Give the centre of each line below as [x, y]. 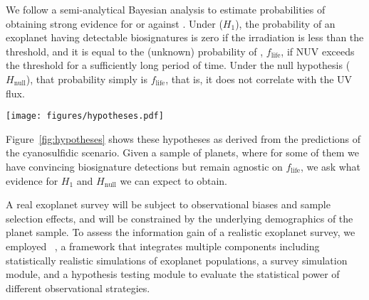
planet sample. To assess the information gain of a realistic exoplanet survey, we [181, 232]
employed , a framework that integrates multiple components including [163, 246]
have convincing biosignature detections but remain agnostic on [144, 166]
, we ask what [331, 166]
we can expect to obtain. [173, 180]
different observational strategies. [78, 288]
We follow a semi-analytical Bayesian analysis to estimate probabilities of [166, 9]
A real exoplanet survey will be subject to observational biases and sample [168, 204]
